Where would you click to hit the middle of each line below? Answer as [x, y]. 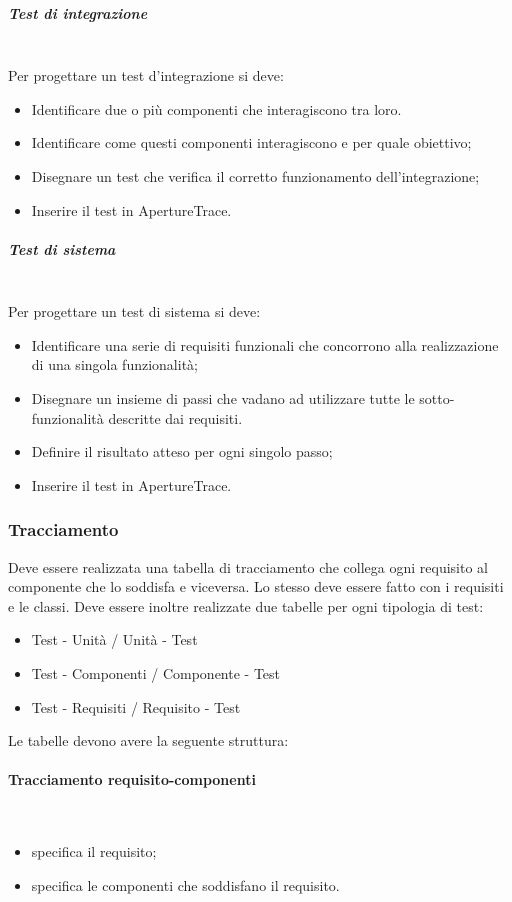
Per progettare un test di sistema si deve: [134, 311]
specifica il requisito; [94, 851]
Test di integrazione [78, 12]
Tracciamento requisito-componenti [132, 779]
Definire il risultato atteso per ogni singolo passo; [182, 451]
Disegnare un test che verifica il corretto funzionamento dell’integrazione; [255, 175]
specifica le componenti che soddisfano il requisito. [185, 884]
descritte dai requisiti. [175, 417]
